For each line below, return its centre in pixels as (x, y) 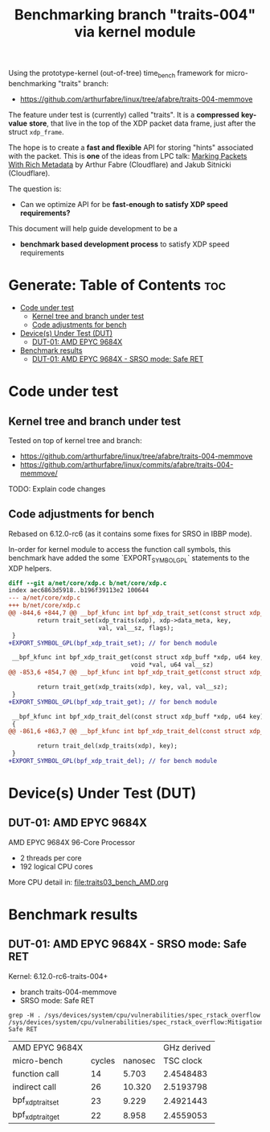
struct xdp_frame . (36, 131)
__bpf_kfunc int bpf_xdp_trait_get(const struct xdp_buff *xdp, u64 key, (138, 657)
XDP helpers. (30, 568)
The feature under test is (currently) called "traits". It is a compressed (124, 114)
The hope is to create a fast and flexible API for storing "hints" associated (131, 147)
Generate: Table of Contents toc (117, 286)
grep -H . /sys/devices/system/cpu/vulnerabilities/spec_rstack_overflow (135, 1015)
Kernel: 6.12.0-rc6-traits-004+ (58, 976)
